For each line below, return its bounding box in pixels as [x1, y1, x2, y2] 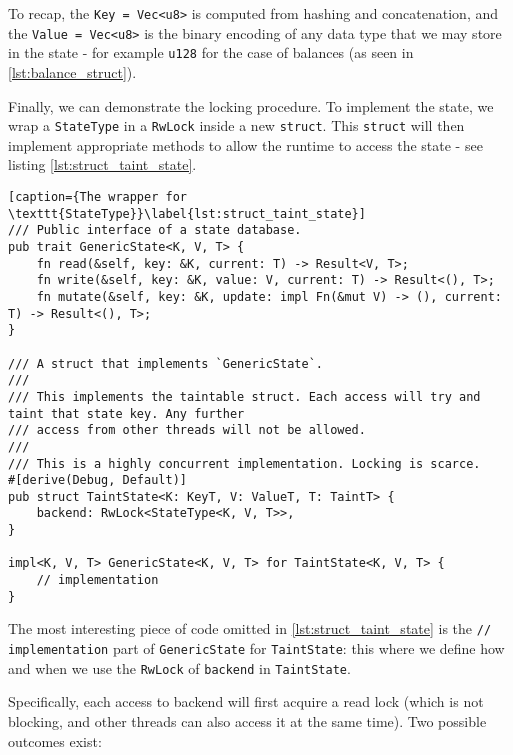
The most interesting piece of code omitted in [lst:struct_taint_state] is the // [8, 618, 492, 639]
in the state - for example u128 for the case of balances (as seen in [8, 42, 414, 63]
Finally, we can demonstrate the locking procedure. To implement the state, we [8, 95, 494, 116]
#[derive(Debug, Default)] [8, 473, 187, 488]
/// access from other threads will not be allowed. [8, 423, 366, 438]
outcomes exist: [8, 730, 102, 751]
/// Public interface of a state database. [8, 223, 302, 238]
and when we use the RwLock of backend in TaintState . [8, 657, 351, 678]
